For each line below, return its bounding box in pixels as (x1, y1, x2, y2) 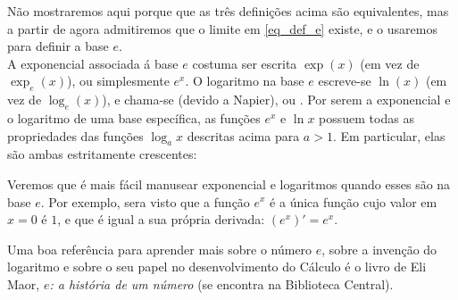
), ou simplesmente (67, 71, 170, 90)
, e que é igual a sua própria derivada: (57, 210, 265, 229)
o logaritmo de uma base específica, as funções (7, 108, 261, 127)
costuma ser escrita (192, 54, 297, 72)
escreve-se (318, 71, 371, 90)
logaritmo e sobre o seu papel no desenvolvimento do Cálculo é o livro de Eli (7, 257, 427, 276)
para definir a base (7, 37, 109, 55)
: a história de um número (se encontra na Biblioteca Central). (49, 274, 394, 293)
